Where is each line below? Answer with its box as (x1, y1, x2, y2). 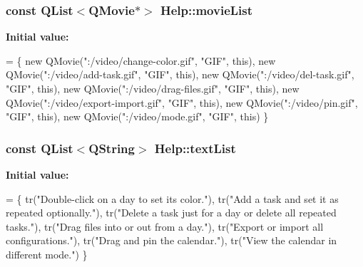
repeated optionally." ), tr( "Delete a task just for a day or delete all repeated (6, 205, 337, 220)
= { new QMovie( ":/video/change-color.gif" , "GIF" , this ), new (6, 53, 276, 68)
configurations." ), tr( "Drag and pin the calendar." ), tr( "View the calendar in (6, 233, 337, 248)
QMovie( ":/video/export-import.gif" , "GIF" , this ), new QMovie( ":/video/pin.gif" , (6, 95, 358, 110)
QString (88, 139, 135, 157)
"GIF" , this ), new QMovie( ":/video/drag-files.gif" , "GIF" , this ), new (6, 81, 300, 95)
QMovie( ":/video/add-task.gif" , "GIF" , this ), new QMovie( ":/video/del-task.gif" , (6, 67, 354, 82)
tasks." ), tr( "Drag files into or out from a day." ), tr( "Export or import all (6, 219, 324, 234)
